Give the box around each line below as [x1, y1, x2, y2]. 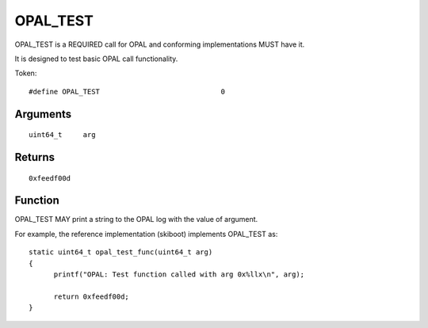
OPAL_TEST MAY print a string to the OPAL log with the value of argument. [14, 215, 258, 224]
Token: [14, 68, 37, 78]
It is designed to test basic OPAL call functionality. [14, 54, 178, 63]
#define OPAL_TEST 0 [29, 87, 226, 96]
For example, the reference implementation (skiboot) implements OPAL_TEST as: [14, 229, 278, 238]
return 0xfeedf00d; [53, 292, 130, 301]
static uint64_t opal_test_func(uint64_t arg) [29, 248, 213, 257]
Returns [14, 151, 55, 164]
